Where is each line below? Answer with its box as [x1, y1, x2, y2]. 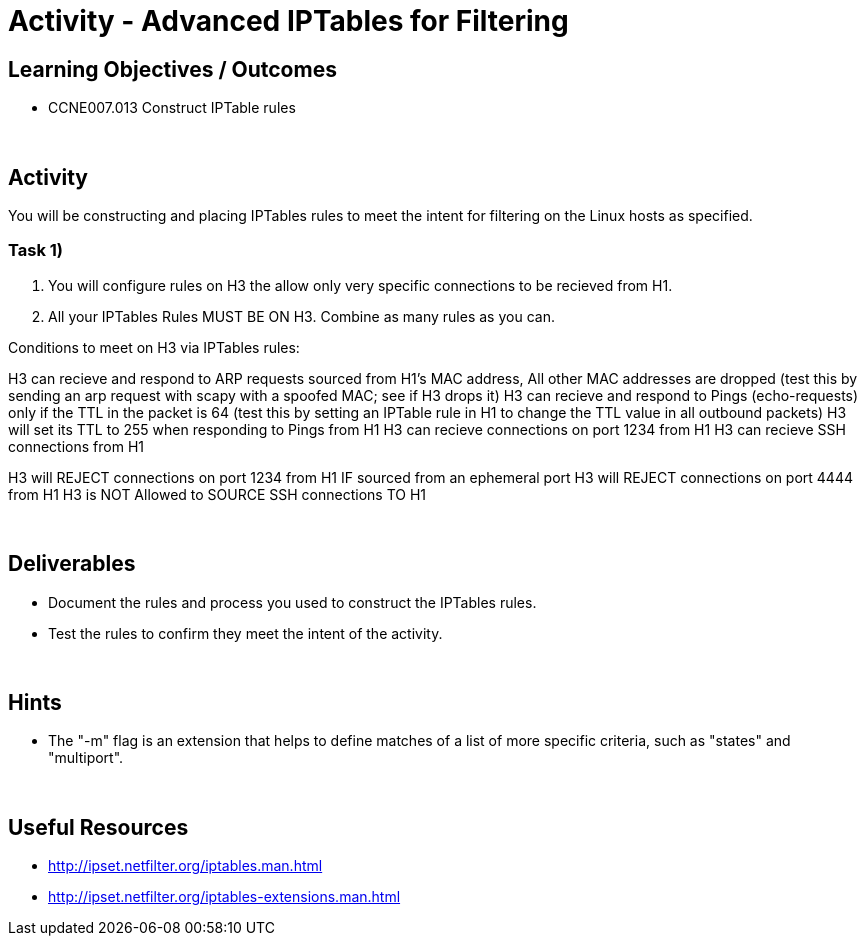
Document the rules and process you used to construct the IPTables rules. [48, 593, 537, 611]
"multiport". [48, 749, 124, 767]
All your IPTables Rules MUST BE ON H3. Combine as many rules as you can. [48, 307, 555, 325]
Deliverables [8, 551, 136, 577]
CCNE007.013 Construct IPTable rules [48, 99, 296, 117]
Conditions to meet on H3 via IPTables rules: [8, 338, 300, 356]
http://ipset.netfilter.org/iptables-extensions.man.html [48, 888, 401, 906]
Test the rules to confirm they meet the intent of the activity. [48, 624, 443, 642]
